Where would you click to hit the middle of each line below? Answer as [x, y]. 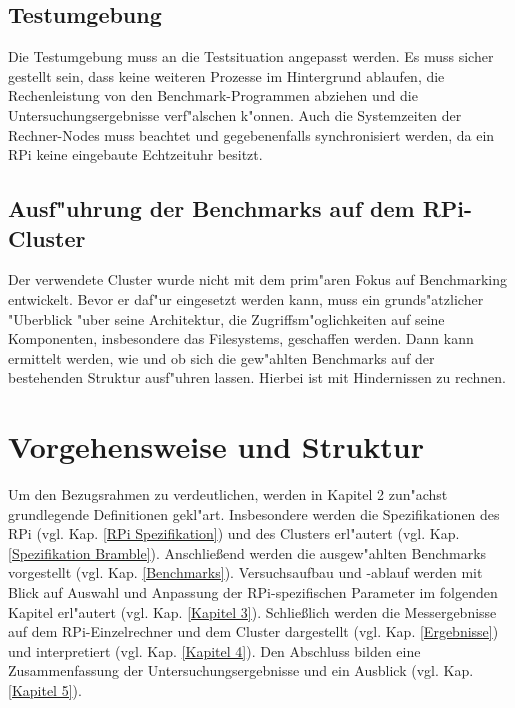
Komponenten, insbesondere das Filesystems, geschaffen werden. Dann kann [241, 338]
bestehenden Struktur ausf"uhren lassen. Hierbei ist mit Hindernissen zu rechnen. [257, 377]
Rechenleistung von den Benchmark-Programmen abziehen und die [213, 95]
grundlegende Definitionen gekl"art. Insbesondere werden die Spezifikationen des [254, 513]
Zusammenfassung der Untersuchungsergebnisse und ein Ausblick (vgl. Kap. [241, 670]
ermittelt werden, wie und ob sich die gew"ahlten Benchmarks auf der [221, 357]
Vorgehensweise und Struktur [216, 446]
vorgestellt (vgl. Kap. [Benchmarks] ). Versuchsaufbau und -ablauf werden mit [245, 572]
